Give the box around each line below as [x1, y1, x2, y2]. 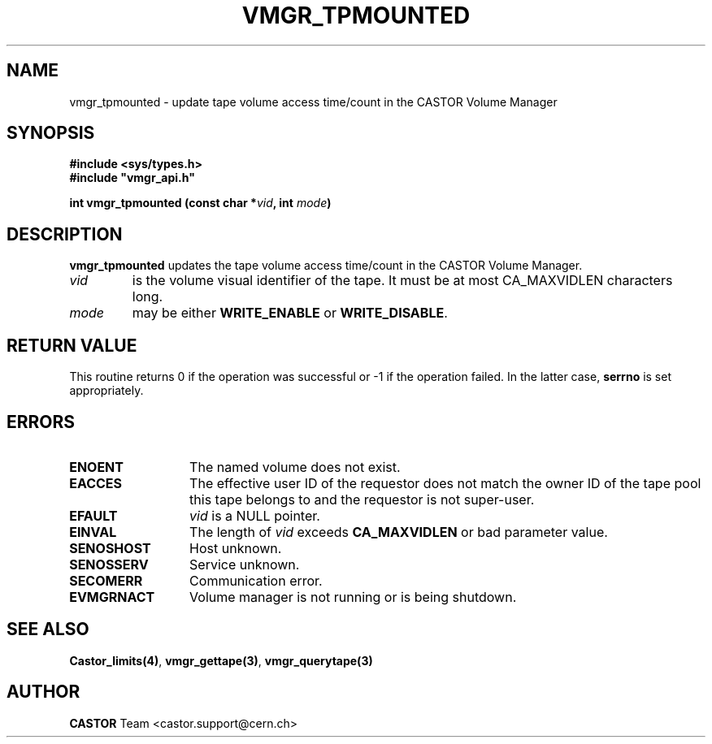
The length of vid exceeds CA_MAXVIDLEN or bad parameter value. [189, 523, 608, 540]
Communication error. [189, 572, 323, 589]
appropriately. [69, 383, 144, 398]
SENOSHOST [69, 539, 151, 556]
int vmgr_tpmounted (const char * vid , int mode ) [69, 196, 332, 210]
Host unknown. [189, 539, 282, 556]
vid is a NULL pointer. [189, 507, 320, 524]
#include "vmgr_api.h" [69, 171, 195, 185]
